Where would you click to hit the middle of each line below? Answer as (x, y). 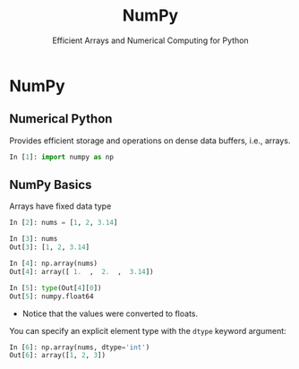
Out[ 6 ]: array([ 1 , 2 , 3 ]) (57, 356)
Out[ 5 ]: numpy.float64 (51, 296)
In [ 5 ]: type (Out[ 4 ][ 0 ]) (56, 287)
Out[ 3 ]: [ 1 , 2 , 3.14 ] (50, 247)
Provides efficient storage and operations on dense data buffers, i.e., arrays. (150, 141)
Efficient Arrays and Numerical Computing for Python (150, 40)
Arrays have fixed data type (60, 206)
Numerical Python (61, 119)
